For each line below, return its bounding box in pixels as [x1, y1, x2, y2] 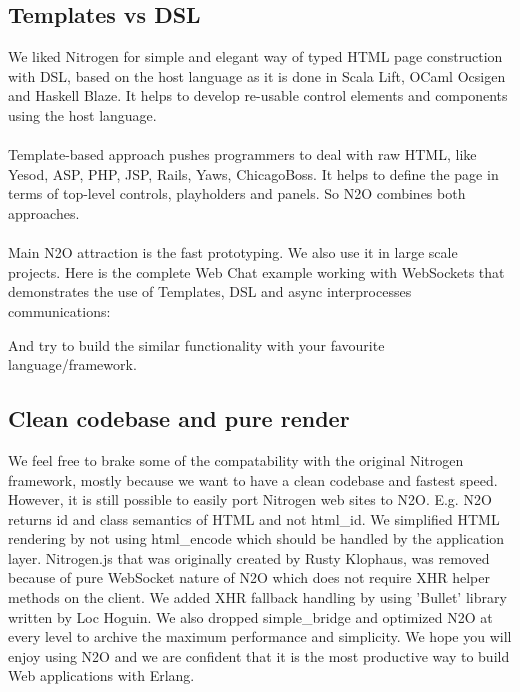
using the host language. [8, 104, 157, 125]
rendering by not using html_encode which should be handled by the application [8, 528, 505, 549]
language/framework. [8, 354, 137, 375]
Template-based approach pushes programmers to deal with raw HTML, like [8, 144, 477, 165]
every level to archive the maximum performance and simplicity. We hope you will [8, 626, 512, 647]
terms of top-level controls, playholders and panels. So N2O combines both [8, 183, 466, 204]
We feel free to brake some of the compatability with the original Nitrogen [8, 449, 464, 470]
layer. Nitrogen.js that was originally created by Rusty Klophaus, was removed [8, 547, 490, 568]
